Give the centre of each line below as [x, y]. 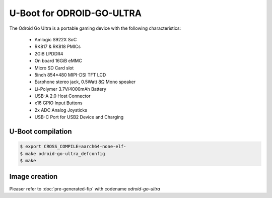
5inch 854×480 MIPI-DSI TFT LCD [70, 75]
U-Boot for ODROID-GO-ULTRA [76, 13]
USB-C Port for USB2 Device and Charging [79, 117]
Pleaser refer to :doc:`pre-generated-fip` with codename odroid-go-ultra [85, 188]
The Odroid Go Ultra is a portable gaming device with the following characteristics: [95, 28]
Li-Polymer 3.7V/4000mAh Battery [71, 89]
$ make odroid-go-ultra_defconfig [62, 153]
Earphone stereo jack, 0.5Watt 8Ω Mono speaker [85, 82]
